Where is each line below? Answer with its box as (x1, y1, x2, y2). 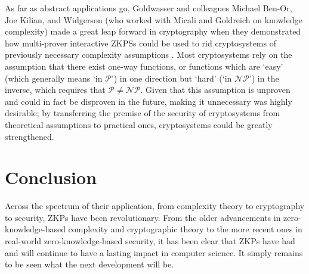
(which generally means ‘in (5, 71, 103, 84)
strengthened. (5, 130, 54, 142)
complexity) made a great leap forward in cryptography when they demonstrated (5, 25, 301, 38)
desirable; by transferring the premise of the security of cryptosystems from (5, 107, 280, 119)
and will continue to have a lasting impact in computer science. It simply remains (5, 246, 303, 259)
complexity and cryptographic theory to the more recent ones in (68, 223, 302, 235)
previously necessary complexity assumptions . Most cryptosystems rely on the (5, 48, 292, 61)
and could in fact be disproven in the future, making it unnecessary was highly (5, 95, 292, 107)
